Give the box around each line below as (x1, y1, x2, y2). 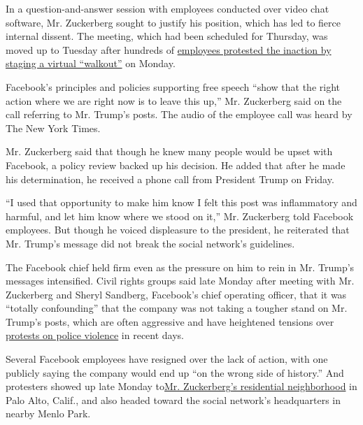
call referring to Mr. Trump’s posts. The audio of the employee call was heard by (6, 107, 353, 122)
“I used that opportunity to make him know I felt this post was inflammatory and (6, 195, 357, 210)
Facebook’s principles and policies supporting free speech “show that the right (6, 79, 341, 94)
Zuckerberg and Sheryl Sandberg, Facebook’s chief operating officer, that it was (6, 287, 347, 301)
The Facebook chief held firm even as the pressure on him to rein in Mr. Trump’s (6, 259, 355, 274)
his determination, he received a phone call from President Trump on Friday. (6, 171, 334, 186)
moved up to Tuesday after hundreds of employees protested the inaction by (6, 42, 332, 57)
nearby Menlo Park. (6, 406, 91, 421)
